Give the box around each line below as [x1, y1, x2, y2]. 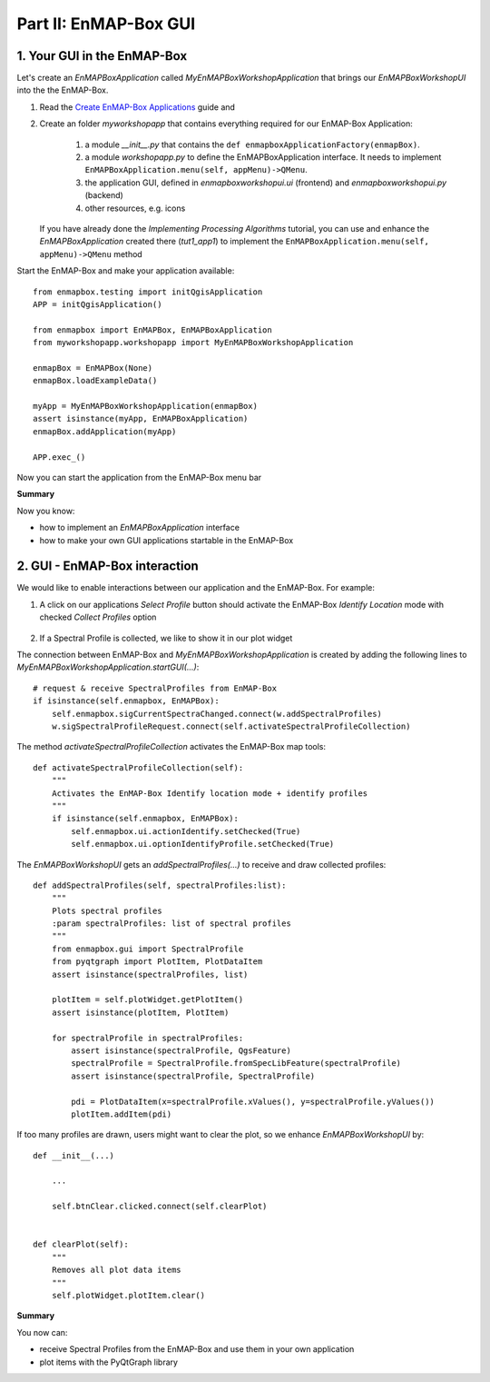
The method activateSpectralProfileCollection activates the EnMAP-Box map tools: [16, 741, 327, 752]
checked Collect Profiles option [39, 611, 157, 622]
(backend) [84, 190, 124, 201]
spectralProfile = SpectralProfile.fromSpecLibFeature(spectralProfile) [71, 1059, 402, 1069]
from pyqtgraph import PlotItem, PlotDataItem [51, 957, 263, 967]
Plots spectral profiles [51, 905, 162, 916]
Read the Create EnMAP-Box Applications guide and [39, 101, 236, 113]
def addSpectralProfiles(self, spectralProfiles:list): [33, 880, 287, 890]
